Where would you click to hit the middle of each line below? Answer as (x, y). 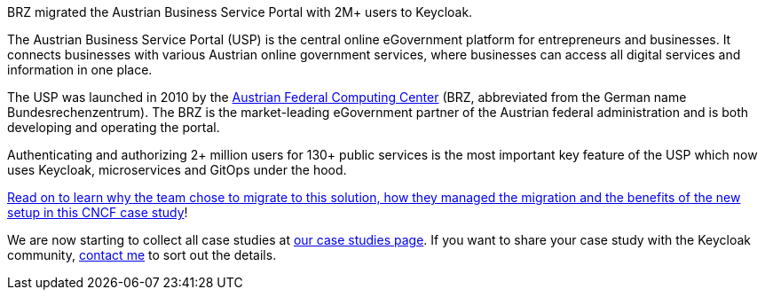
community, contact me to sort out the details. (142, 255)
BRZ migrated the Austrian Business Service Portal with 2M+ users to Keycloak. (240, 12)
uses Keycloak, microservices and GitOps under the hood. (177, 170)
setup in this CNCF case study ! (98, 212)
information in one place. (80, 70)
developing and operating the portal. (114, 127)
